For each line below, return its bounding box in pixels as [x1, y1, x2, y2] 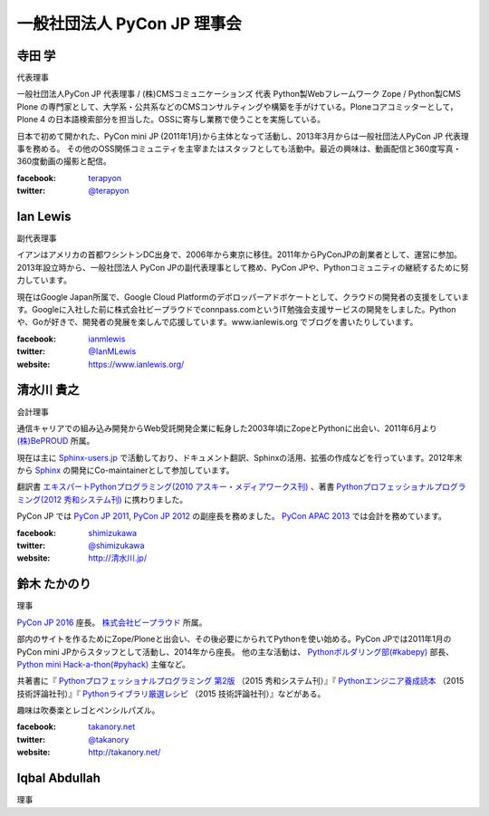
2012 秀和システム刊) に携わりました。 [43, 494, 188, 504]
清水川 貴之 [16, 382, 80, 398]
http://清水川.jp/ [88, 552, 148, 563]
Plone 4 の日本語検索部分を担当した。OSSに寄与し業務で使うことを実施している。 [16, 114, 326, 125]
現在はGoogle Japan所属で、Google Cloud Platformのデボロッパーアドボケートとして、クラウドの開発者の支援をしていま [16, 291, 470, 302]
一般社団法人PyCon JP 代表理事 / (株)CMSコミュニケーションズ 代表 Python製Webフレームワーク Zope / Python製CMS [16, 89, 461, 100]
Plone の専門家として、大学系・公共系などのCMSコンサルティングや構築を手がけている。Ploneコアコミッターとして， [16, 101, 458, 112]
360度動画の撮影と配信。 [16, 156, 112, 167]
